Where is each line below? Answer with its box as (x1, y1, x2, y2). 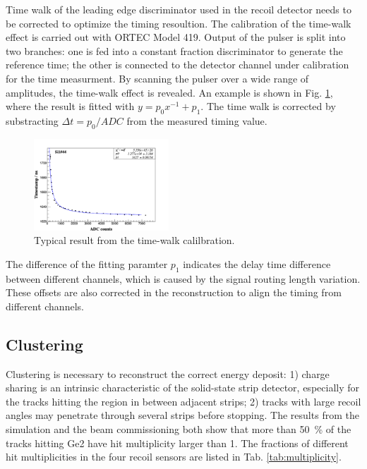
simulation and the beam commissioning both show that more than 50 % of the (6, 421, 351, 436)
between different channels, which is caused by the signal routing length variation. (6, 271, 361, 286)
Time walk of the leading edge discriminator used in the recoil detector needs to (6, 2, 351, 16)
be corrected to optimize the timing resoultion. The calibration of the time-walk (6, 16, 351, 30)
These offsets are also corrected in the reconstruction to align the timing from (6, 285, 342, 300)
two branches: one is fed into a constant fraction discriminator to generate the (6, 43, 343, 58)
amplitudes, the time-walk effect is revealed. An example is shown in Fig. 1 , (6, 85, 333, 99)
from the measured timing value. (126, 113, 267, 128)
